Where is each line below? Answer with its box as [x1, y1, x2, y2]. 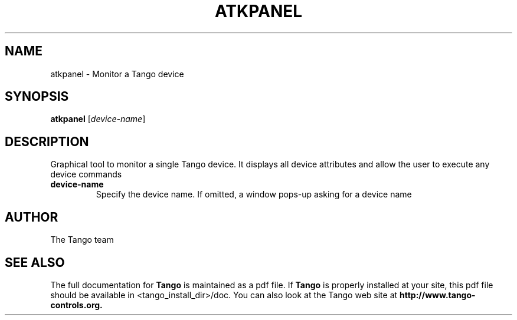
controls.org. [50, 299, 103, 310]
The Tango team [50, 235, 114, 245]
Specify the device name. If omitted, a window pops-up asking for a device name [96, 189, 412, 200]
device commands [50, 169, 122, 180]
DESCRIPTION [5, 134, 89, 149]
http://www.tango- [400, 289, 476, 300]
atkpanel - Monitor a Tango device [50, 68, 184, 79]
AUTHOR [5, 209, 58, 225]
